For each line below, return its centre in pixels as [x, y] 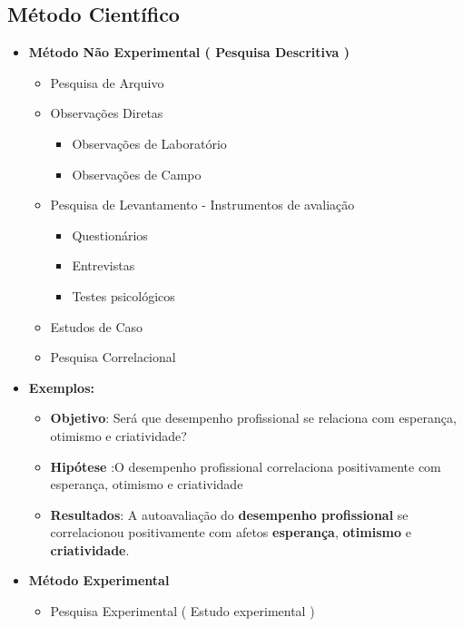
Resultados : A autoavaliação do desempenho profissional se [229, 514]
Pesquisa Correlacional [113, 357]
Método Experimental [99, 580]
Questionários [110, 235]
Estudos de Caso [97, 326]
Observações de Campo [137, 174]
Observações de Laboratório [149, 143]
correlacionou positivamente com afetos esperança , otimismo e [231, 532]
